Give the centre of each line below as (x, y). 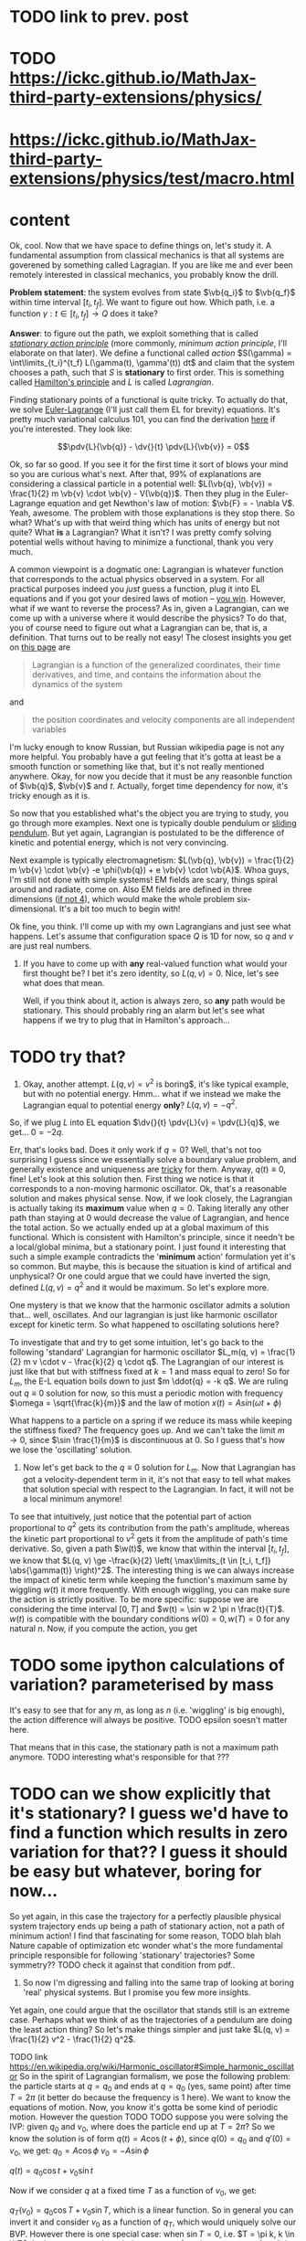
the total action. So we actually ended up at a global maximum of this (139, 1227)
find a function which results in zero (149, 1832)
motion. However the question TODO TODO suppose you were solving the (149, 2117)
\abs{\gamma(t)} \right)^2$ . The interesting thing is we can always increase (152, 1570)
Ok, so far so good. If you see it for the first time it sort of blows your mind (149, 464)
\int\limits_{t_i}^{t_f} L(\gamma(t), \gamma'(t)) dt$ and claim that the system (152, 363)
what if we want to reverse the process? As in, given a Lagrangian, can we (149, 609)
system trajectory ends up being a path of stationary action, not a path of (147, 1926)
